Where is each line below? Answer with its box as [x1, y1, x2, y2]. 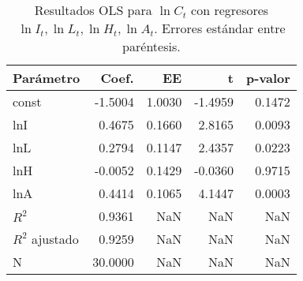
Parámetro [13, 69, 80, 87]
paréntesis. [122, 37, 181, 55]
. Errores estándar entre [154, 19, 286, 37]
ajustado [31, 230, 79, 248]
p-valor [245, 69, 290, 87]
